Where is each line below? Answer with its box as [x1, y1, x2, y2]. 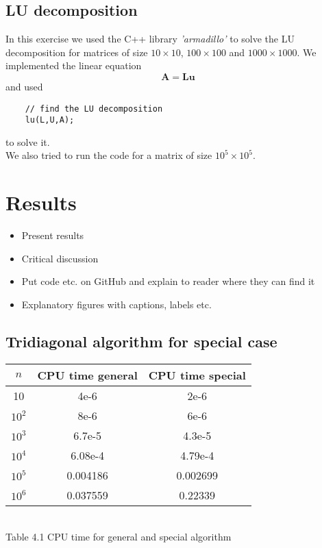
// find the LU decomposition [25, 103, 163, 114]
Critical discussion [21, 251, 99, 265]
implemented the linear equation [5, 58, 142, 73]
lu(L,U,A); [25, 115, 75, 125]
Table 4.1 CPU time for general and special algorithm [5, 530, 232, 544]
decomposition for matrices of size [5, 45, 148, 59]
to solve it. [5, 134, 50, 149]
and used [5, 79, 43, 93]
